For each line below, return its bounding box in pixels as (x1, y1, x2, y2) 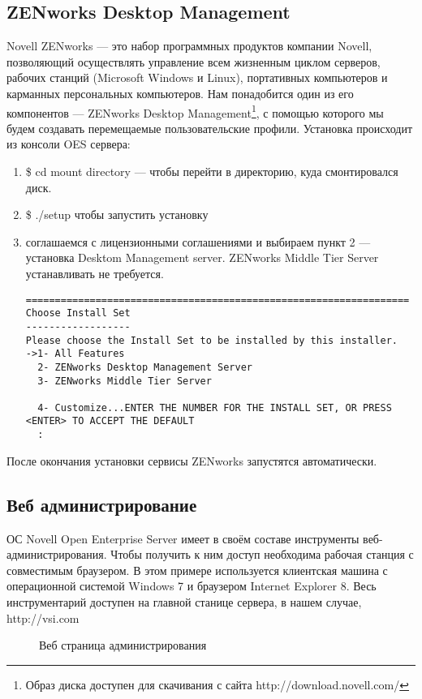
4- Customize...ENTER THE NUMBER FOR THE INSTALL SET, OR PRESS (37, 401, 392, 414)
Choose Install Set (25, 307, 131, 319)
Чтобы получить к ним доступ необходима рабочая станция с (110, 546, 414, 563)
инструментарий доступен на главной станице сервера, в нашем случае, (6, 593, 362, 610)
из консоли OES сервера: (6, 135, 131, 152)
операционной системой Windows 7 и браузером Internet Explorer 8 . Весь (6, 577, 377, 594)
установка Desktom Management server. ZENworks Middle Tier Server (25, 249, 379, 266)
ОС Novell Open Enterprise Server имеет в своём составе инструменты (6, 530, 360, 547)
